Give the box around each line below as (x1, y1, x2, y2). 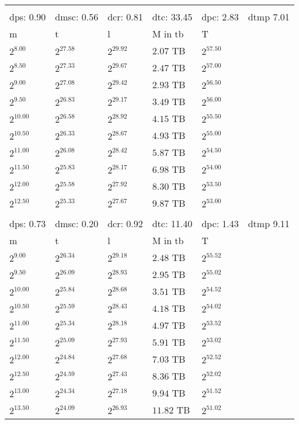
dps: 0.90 (9, 10, 46, 23)
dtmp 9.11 (248, 217, 290, 230)
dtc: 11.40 (152, 217, 193, 230)
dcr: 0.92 (107, 217, 143, 230)
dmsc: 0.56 (55, 10, 99, 23)
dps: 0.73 (9, 217, 46, 230)
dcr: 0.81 (107, 10, 143, 23)
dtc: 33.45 (152, 10, 193, 23)
